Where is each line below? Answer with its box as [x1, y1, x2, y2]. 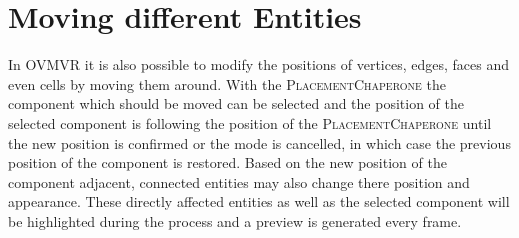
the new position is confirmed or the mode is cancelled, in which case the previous [8, 132, 511, 153]
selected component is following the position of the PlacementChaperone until [8, 112, 492, 133]
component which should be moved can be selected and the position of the [8, 93, 464, 114]
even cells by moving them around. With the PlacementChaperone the [8, 73, 446, 94]
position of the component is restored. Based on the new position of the [8, 152, 447, 173]
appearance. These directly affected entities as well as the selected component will [8, 191, 510, 212]
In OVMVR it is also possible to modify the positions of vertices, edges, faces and [8, 54, 510, 75]
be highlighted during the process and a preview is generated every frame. [8, 210, 462, 231]
